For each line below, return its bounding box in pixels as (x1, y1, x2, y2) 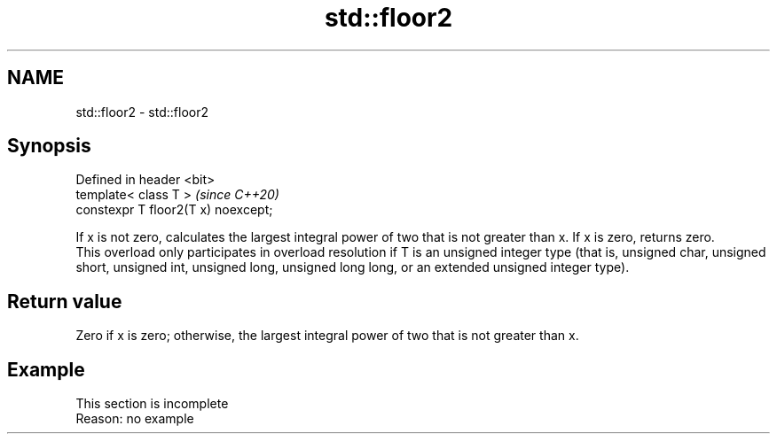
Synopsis (7, 135, 91, 158)
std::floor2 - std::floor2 (75, 104, 208, 120)
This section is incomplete (75, 396, 229, 412)
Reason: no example (75, 411, 194, 427)
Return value (7, 290, 122, 313)
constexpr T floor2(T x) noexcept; (75, 202, 273, 218)
